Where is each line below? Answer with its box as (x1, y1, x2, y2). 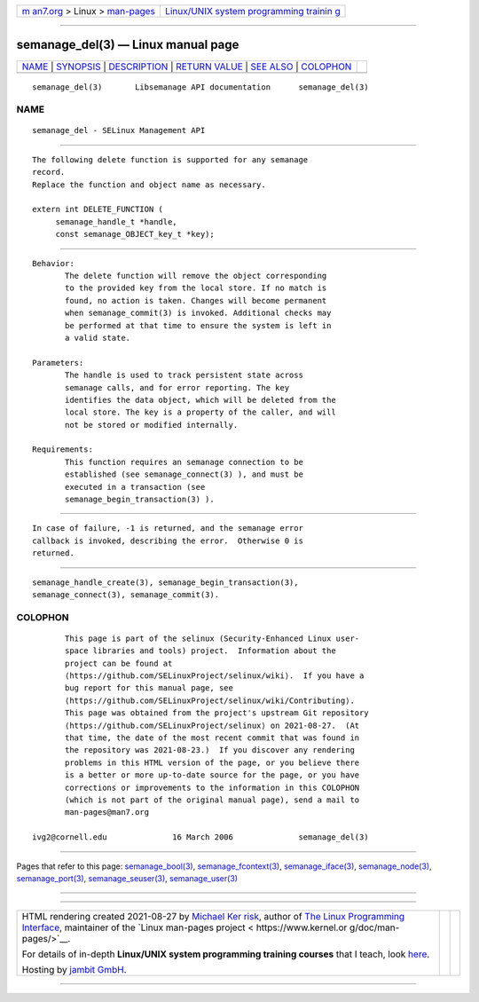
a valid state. (65, 333, 131, 343)
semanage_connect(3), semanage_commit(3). (32, 589, 220, 599)
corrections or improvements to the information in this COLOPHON (65, 782, 360, 793)
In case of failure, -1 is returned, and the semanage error (32, 524, 303, 533)
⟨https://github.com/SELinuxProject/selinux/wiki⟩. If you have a (65, 671, 365, 681)
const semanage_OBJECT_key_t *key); (55, 229, 215, 240)
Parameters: (32, 358, 84, 367)
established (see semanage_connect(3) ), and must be (65, 469, 303, 479)
